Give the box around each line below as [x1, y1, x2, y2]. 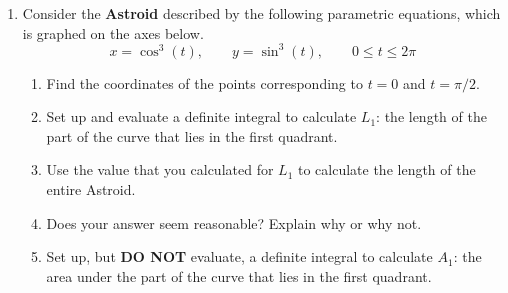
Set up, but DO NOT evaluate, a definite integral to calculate [46, 246, 433, 267]
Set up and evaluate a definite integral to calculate [46, 106, 357, 127]
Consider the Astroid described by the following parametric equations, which [22, 3, 501, 23]
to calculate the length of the [297, 159, 476, 180]
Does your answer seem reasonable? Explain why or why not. [46, 212, 422, 233]
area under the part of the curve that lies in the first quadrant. [46, 265, 432, 286]
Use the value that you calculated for [46, 159, 274, 180]
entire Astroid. [46, 179, 136, 200]
